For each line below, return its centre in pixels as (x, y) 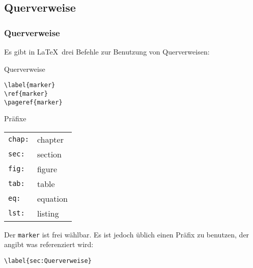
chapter (50, 139)
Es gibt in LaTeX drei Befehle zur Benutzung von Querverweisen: (107, 51)
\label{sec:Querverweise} (48, 261)
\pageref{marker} (33, 102)
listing (48, 213)
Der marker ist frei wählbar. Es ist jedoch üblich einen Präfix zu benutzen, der (127, 234)
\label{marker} (30, 85)
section (49, 154)
